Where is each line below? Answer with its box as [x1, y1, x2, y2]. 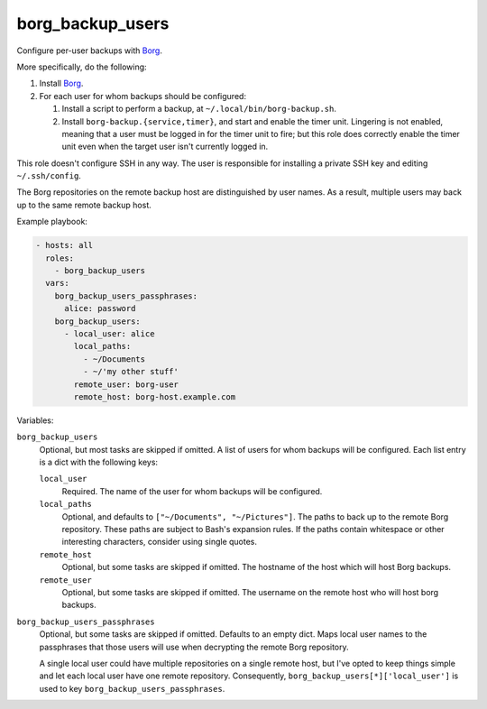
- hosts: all [35, 240, 94, 251]
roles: [45, 253, 75, 263]
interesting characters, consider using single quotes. [61, 537, 257, 548]
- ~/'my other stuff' [82, 366, 179, 377]
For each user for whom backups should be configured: [39, 90, 247, 101]
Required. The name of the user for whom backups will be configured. [61, 485, 323, 496]
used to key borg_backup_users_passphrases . [39, 683, 225, 694]
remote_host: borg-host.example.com [73, 391, 236, 401]
